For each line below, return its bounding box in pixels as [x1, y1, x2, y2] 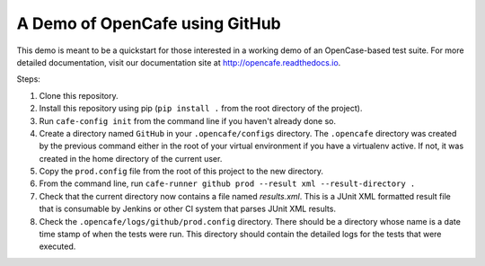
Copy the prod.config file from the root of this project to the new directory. [39, 166, 323, 177]
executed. [39, 241, 76, 252]
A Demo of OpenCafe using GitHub [16, 13, 282, 33]
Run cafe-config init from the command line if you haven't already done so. [39, 115, 337, 126]
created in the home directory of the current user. [39, 153, 223, 164]
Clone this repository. [39, 90, 119, 101]
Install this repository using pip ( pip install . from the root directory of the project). [39, 103, 363, 114]
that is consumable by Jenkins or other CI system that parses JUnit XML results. [39, 203, 337, 215]
